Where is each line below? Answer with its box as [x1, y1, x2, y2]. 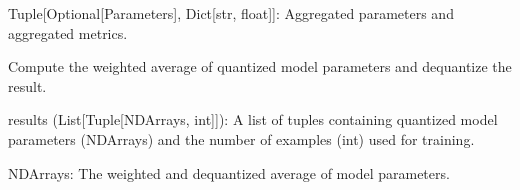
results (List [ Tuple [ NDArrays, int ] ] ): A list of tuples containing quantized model [8, 109, 498, 130]
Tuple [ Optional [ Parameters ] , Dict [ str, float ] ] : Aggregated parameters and [8, 3, 454, 23]
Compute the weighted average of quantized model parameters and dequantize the [8, 56, 512, 77]
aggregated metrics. [8, 22, 128, 43]
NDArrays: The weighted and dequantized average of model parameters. [8, 162, 450, 183]
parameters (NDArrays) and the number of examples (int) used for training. [8, 128, 475, 149]
